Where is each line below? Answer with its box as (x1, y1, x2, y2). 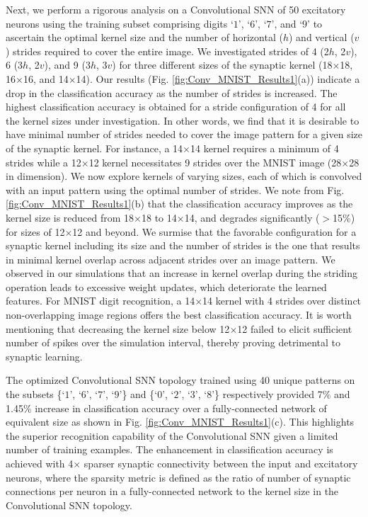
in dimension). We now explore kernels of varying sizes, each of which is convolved (6, 169, 362, 183)
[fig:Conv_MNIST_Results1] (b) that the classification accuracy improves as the (6, 196, 353, 211)
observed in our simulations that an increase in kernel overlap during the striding (6, 266, 357, 280)
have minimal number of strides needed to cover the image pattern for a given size (6, 127, 362, 142)
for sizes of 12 (6, 224, 65, 239)
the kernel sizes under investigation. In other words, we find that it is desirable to (6, 113, 360, 127)
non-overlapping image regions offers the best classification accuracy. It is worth (6, 307, 352, 322)
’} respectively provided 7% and (212, 387, 350, 402)
